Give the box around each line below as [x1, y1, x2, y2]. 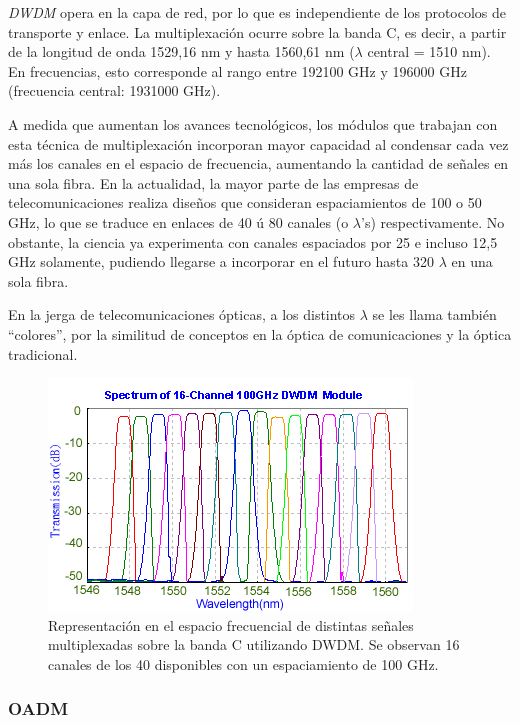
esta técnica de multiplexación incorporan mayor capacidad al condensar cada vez [8, 133, 509, 154]
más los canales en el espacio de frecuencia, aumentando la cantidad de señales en [8, 153, 509, 174]
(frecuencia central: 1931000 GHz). [8, 80, 221, 101]
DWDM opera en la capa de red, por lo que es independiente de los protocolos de [8, 2, 507, 22]
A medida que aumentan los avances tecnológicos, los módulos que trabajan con [8, 113, 498, 134]
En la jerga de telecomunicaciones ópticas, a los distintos [8, 304, 356, 325]
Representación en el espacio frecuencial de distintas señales [48, 614, 414, 635]
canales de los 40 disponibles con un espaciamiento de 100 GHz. [48, 653, 439, 674]
